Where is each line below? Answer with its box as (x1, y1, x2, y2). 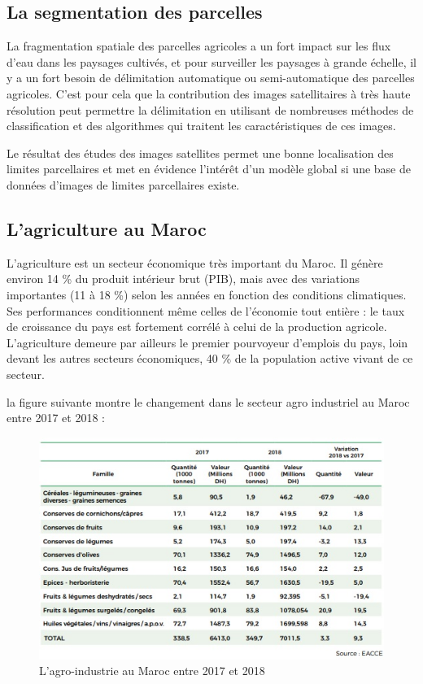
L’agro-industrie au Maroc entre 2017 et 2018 (39, 662, 265, 679)
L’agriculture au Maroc (7, 216, 207, 241)
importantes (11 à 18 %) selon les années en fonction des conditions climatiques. (7, 285, 407, 303)
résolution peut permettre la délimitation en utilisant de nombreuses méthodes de (7, 101, 414, 118)
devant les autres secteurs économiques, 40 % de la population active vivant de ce (7, 350, 413, 367)
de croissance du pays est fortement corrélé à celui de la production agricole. (7, 318, 387, 335)
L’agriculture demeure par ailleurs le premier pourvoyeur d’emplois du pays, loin (7, 333, 408, 351)
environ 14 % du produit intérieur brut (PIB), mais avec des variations (7, 270, 360, 287)
